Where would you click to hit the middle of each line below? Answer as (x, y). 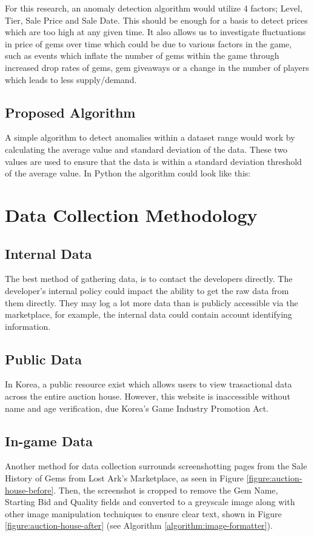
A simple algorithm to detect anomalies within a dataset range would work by (150, 137)
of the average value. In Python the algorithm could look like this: (128, 173)
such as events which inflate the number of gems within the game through (142, 55)
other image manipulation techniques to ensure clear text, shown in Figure (143, 513)
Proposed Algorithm (70, 112)
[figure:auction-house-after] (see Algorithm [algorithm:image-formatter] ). (139, 525)
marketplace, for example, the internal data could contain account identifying (149, 314)
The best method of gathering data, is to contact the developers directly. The (149, 279)
